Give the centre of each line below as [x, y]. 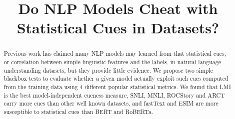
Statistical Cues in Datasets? [118, 28]
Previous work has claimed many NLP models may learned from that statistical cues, [115, 54]
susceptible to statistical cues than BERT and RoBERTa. [78, 111]
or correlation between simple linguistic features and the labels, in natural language [112, 62]
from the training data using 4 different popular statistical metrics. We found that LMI [117, 86]
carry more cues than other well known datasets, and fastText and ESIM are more [111, 103]
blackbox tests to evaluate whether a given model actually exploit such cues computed [116, 78]
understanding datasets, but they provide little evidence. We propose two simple [108, 70]
